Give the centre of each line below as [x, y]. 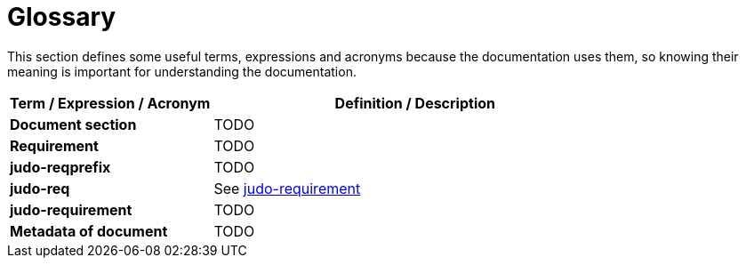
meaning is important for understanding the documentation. [182, 71]
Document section [73, 124]
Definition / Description [415, 103]
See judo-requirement [287, 188]
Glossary [62, 17]
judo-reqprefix [60, 167]
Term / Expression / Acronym [110, 103]
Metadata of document [89, 231]
